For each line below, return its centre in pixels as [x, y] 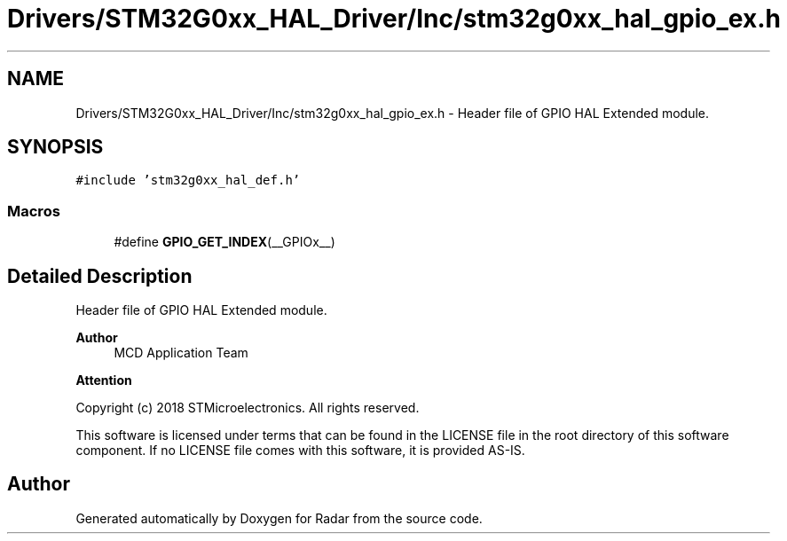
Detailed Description [100, 276]
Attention [104, 380]
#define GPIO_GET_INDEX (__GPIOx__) [224, 242]
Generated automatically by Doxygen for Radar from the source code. [279, 518]
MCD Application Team [181, 353]
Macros [34, 211]
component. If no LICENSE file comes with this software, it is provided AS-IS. [300, 451]
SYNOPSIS [55, 147]
